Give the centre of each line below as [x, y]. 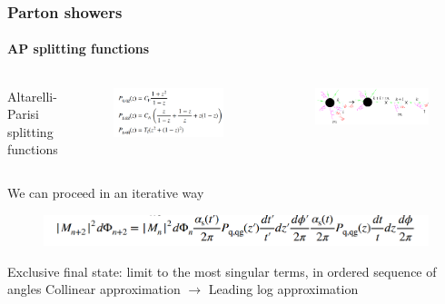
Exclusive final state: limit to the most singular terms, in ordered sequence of [222, 271]
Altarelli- [32, 96]
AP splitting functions [79, 49]
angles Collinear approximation [94, 289]
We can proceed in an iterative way [106, 193]
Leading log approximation [283, 289]
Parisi [23, 114]
